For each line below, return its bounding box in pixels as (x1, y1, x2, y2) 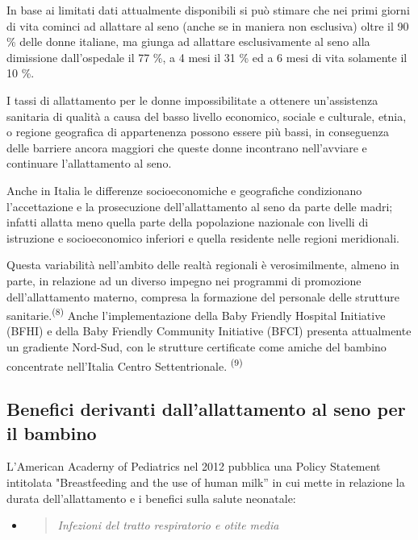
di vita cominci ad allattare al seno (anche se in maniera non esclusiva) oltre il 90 (6, 17, 409, 34)
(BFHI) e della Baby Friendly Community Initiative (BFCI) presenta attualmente (6, 322, 412, 339)
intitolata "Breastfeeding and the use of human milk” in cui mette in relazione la (6, 473, 405, 490)
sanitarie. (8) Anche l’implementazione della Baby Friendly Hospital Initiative (6, 305, 386, 323)
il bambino (6, 420, 97, 445)
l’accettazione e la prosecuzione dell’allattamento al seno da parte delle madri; (6, 197, 393, 214)
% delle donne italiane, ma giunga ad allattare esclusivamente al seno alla (6, 33, 370, 50)
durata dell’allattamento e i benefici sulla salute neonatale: (6, 489, 296, 506)
